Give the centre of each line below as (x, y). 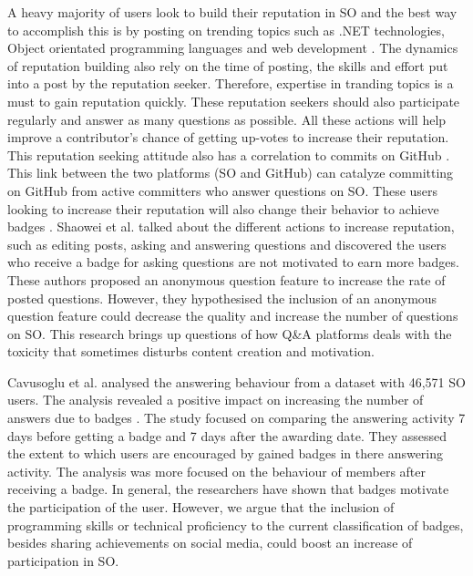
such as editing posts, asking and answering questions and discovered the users (227, 244)
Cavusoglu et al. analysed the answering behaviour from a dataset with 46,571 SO (236, 381)
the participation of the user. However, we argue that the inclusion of (201, 507)
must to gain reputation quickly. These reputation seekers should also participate (234, 101)
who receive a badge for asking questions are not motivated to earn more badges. (233, 262)
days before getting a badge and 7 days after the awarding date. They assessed (227, 435)
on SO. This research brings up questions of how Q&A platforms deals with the (230, 333)
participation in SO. (63, 560)
